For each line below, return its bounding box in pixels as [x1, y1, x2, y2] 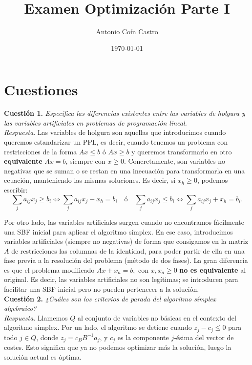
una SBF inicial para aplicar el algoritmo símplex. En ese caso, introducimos [4, 226, 233, 236]
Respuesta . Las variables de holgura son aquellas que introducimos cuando [4, 127, 226, 137]
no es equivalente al [179, 264, 246, 275]
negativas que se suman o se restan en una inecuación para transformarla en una [4, 165, 245, 175]
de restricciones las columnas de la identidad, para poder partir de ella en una [11, 245, 245, 256]
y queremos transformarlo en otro [131, 146, 232, 156]
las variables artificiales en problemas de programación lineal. [4, 117, 187, 128]
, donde [36, 332, 59, 342]
